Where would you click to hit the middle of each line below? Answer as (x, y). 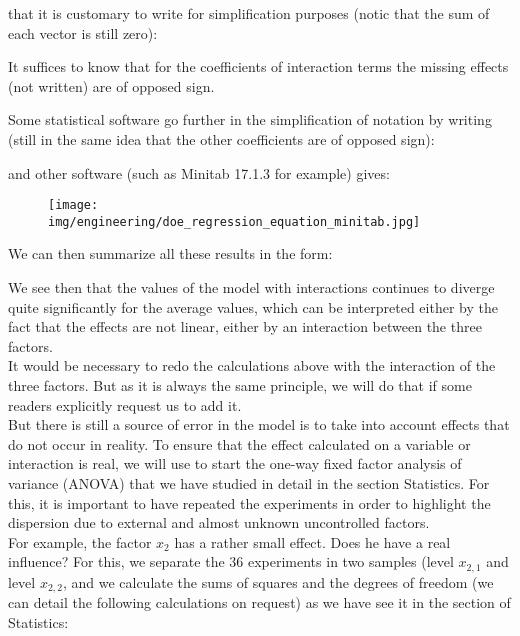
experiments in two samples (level (350, 561)
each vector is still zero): (83, 32)
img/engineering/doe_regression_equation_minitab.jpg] (234, 221)
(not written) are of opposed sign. (111, 85)
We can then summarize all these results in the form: (170, 253)
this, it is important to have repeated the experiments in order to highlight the (249, 502)
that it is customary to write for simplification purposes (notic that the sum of (249, 13)
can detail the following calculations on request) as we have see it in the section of (259, 602)
